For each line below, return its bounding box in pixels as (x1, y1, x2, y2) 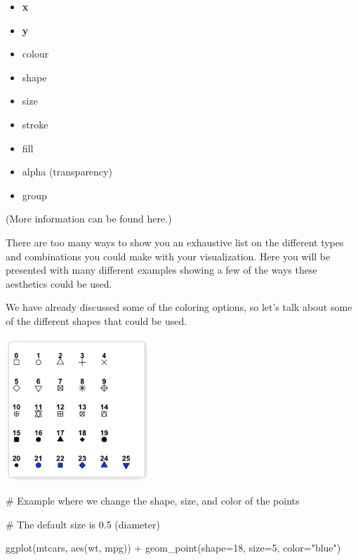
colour (22, 46, 49, 61)
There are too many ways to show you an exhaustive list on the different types (6, 234, 344, 249)
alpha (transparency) (22, 164, 112, 179)
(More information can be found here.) (6, 211, 172, 226)
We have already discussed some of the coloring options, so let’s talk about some (6, 300, 352, 314)
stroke (22, 116, 48, 131)
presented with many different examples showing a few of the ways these (6, 262, 317, 277)
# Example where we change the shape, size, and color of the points (6, 493, 300, 508)
